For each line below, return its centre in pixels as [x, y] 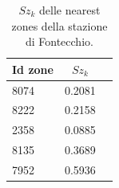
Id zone [33, 69]
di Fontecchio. [59, 41]
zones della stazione [59, 25]
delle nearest [70, 10]
